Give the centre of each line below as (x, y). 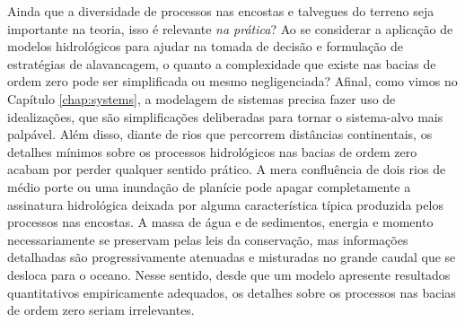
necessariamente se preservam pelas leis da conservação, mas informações (208, 239)
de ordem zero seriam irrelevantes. (101, 310)
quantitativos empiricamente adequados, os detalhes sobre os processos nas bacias (232, 292)
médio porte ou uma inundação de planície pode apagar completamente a (209, 186)
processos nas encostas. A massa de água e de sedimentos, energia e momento (220, 222)
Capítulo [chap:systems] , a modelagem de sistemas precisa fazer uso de (202, 98)
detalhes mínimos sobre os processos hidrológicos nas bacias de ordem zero (212, 151)
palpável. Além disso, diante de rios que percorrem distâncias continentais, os (220, 134)
